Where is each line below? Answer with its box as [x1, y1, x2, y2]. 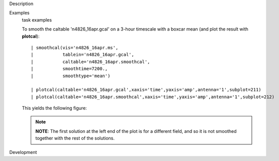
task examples [22, 17, 52, 23]
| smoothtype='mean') [31, 73, 111, 79]
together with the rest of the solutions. [35, 135, 115, 141]
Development [9, 149, 37, 155]
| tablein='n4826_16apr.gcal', [31, 52, 134, 58]
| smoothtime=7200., [31, 66, 108, 72]
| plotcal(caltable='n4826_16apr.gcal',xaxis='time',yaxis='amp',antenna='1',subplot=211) [31, 87, 261, 93]
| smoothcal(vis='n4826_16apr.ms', [31, 45, 119, 50]
